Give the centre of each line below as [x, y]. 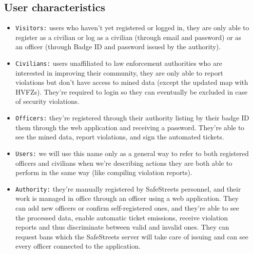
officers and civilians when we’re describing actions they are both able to [124, 163]
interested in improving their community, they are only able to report [119, 72]
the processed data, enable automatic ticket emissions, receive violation [122, 217]
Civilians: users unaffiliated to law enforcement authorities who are [119, 63]
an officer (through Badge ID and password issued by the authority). [118, 47]
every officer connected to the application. [78, 246]
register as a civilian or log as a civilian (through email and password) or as [128, 37]
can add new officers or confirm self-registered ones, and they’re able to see [127, 208]
